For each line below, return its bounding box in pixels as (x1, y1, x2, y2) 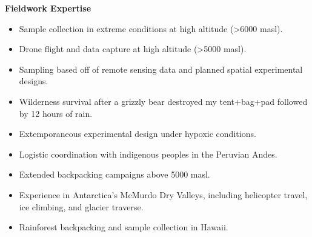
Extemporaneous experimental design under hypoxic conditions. (19, 127, 256, 140)
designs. (19, 75, 48, 87)
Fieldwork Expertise (5, 2, 91, 14)
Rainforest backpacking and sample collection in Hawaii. (19, 221, 228, 233)
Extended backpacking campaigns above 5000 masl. (19, 168, 210, 181)
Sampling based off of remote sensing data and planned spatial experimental (19, 62, 303, 75)
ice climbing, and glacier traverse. (19, 200, 144, 213)
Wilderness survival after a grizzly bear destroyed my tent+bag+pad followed (19, 95, 308, 107)
